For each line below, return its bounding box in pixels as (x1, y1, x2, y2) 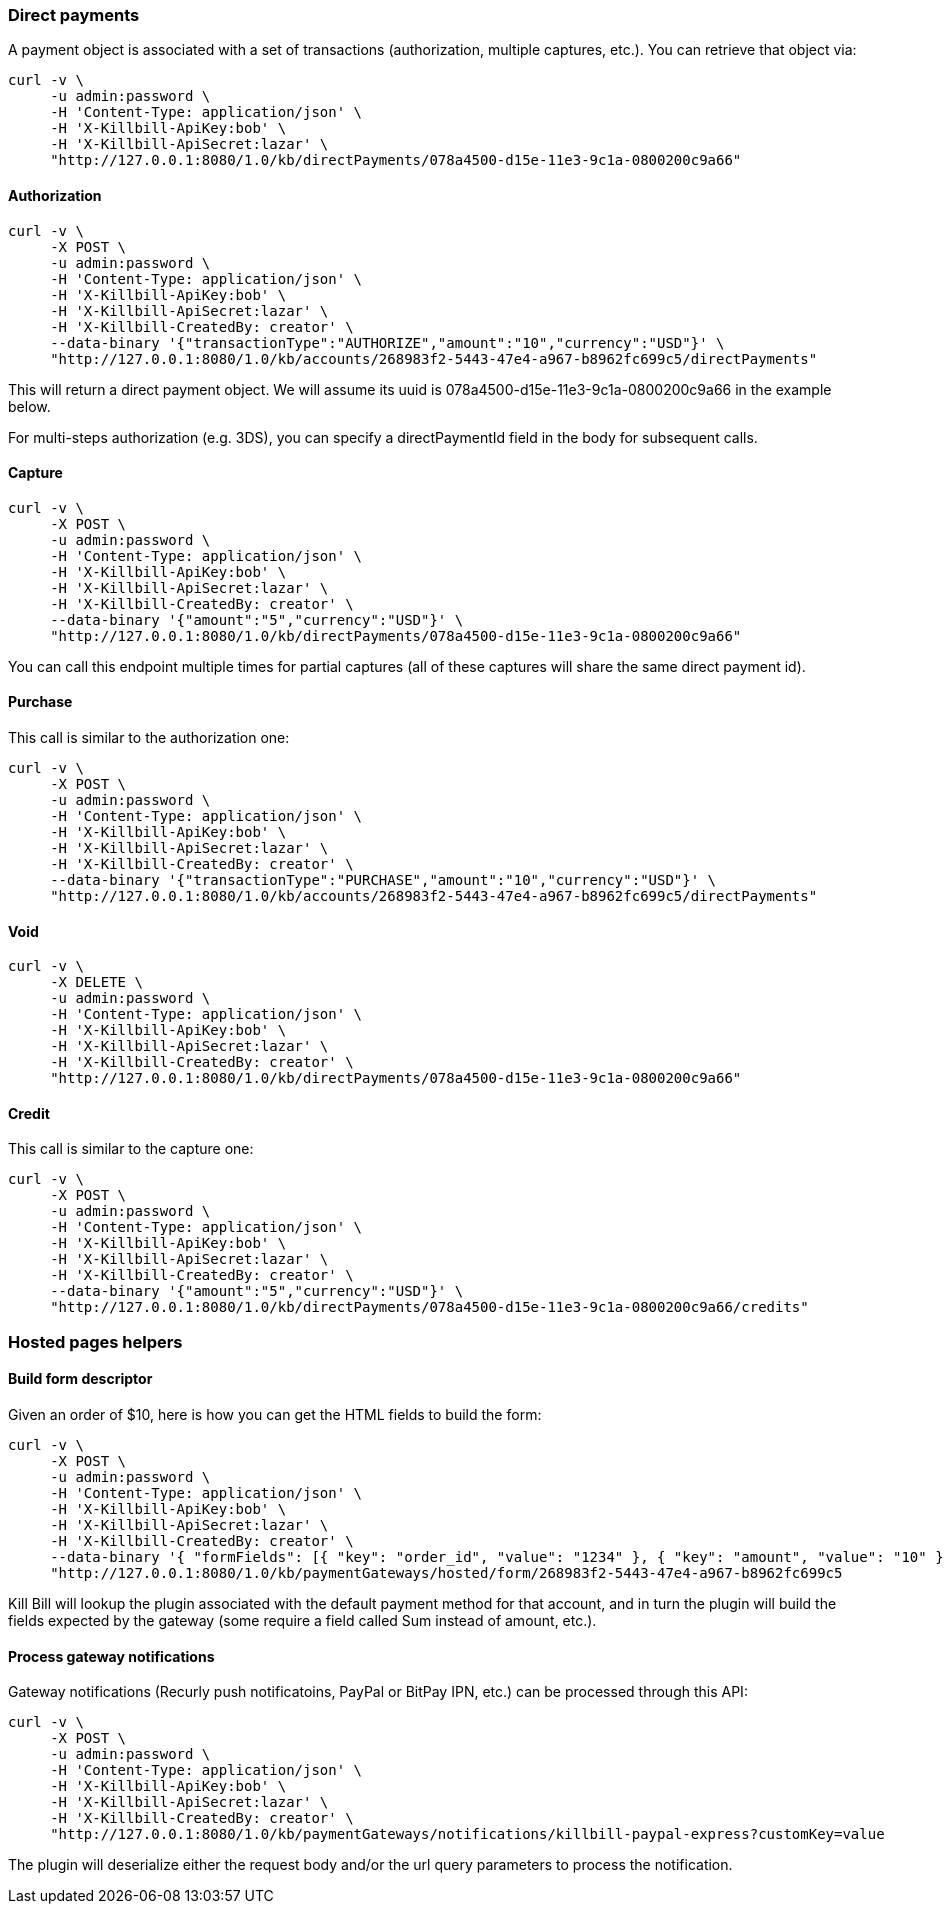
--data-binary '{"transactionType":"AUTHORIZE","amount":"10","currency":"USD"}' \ (50, 334, 725, 351)
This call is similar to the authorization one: (8, 729, 290, 747)
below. (8, 397, 51, 415)
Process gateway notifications (8, 1647, 215, 1665)
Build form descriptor (8, 1370, 153, 1388)
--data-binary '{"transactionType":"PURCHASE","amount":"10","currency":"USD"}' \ (50, 872, 717, 889)
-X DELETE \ (50, 974, 143, 991)
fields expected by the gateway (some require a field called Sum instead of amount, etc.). (8, 1612, 597, 1630)
